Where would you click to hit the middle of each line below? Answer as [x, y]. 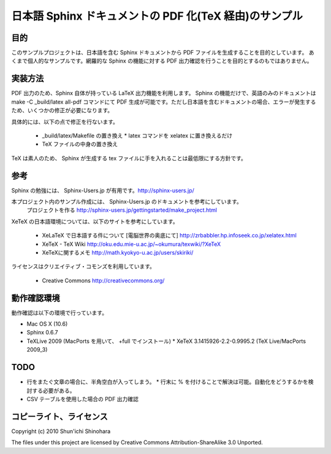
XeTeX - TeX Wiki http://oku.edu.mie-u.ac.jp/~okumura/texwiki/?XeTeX [131, 244]
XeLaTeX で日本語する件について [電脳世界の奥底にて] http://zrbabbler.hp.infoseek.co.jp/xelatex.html [169, 236]
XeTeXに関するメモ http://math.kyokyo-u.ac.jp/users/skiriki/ [118, 252]
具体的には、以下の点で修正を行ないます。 [65, 121]
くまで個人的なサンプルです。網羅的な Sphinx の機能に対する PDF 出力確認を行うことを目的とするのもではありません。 [162, 61]
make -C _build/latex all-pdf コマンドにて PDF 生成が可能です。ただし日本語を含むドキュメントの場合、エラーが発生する [164, 102]
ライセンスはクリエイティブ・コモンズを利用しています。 [83, 266]
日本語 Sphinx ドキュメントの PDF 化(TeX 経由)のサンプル [157, 16]
